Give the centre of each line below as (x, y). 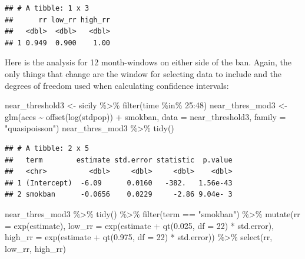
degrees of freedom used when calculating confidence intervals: (117, 85)
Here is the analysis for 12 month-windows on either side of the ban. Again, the (148, 62)
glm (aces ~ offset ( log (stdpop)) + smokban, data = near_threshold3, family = (145, 116)
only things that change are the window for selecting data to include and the (143, 73)
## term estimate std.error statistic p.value (119, 160)
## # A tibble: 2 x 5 (47, 148)
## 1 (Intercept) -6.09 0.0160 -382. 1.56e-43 (119, 183)
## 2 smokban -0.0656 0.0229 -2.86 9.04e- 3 (119, 195)
